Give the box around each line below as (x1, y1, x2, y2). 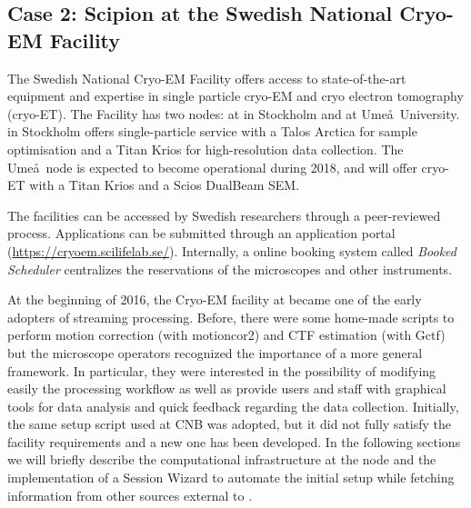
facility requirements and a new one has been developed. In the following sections (7, 432, 461, 451)
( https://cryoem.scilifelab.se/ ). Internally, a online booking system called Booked (7, 241, 457, 260)
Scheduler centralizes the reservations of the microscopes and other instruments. (7, 259, 453, 278)
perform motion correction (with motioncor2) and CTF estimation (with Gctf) (7, 325, 446, 344)
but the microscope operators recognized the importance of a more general (7, 343, 423, 362)
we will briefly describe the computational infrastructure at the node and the (7, 450, 436, 469)
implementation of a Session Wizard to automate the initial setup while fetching (7, 468, 455, 487)
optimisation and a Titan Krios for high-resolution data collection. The (7, 139, 404, 158)
